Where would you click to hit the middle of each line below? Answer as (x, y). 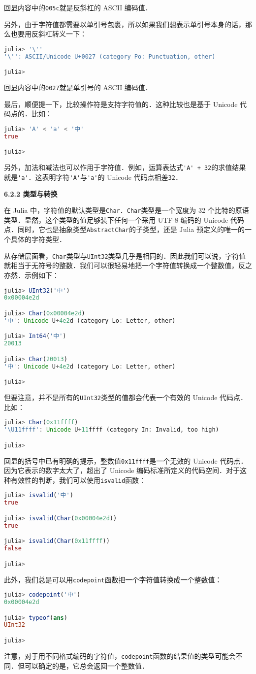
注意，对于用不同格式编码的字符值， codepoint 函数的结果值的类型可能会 (120, 656)
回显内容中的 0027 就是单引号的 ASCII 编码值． (78, 87)
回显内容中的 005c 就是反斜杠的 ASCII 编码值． (78, 7)
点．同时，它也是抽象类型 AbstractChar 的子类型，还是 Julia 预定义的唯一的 (124, 229)
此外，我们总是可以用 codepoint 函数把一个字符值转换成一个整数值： (113, 579)
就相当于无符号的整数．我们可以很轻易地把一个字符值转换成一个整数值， (121, 265)
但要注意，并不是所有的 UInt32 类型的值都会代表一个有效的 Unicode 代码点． (126, 397)
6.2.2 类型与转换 (31, 193)
